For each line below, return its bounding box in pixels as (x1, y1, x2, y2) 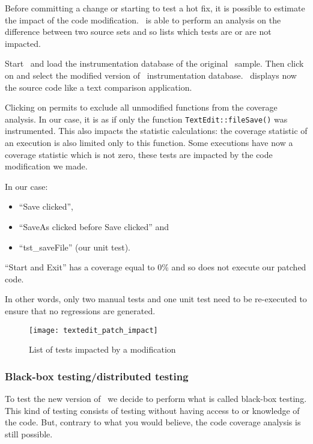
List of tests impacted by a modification (29, 343, 176, 356)
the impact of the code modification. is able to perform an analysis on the (5, 13, 281, 26)
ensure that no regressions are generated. (5, 304, 156, 317)
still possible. (5, 427, 53, 440)
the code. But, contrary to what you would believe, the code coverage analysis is (5, 416, 301, 428)
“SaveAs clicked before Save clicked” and (19, 220, 169, 233)
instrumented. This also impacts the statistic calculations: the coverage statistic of (5, 124, 308, 137)
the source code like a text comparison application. (5, 81, 192, 93)
